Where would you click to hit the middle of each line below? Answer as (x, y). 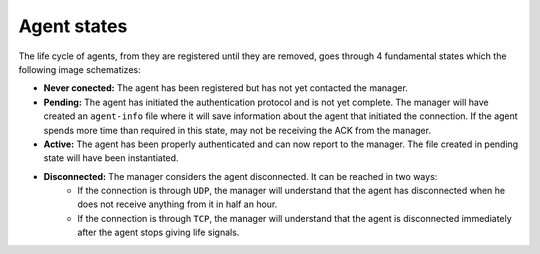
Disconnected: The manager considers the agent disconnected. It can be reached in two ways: (240, 176)
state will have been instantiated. (111, 158)
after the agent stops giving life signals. (158, 232)
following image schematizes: (79, 69)
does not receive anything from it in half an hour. (177, 204)
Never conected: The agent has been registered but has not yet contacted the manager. (226, 88)
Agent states (73, 26)
